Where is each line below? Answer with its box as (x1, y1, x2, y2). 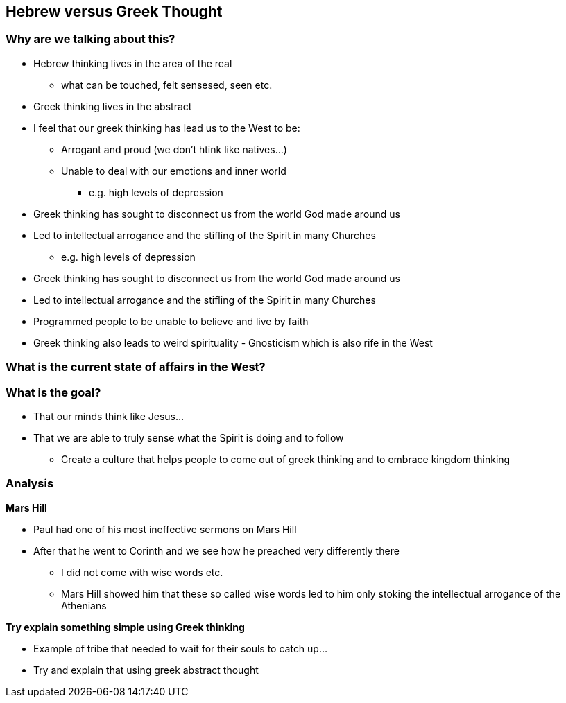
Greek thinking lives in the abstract (33, 100, 192, 112)
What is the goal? (6, 385, 101, 399)
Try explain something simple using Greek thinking (6, 620, 245, 633)
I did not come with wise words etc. (61, 566, 223, 578)
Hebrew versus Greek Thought (6, 3, 223, 20)
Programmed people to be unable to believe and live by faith (33, 315, 309, 327)
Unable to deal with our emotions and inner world (61, 164, 286, 177)
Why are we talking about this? (6, 32, 175, 46)
